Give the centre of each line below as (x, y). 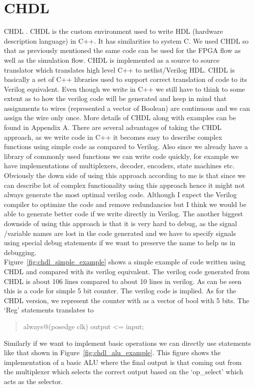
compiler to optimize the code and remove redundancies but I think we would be (125, 204)
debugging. (20, 252)
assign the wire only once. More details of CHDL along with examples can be (120, 117)
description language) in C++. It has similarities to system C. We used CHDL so (126, 40)
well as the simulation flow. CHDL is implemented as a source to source (112, 60)
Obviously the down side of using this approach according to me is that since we (125, 175)
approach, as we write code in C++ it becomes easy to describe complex (113, 137)
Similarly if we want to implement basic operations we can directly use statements (127, 343)
